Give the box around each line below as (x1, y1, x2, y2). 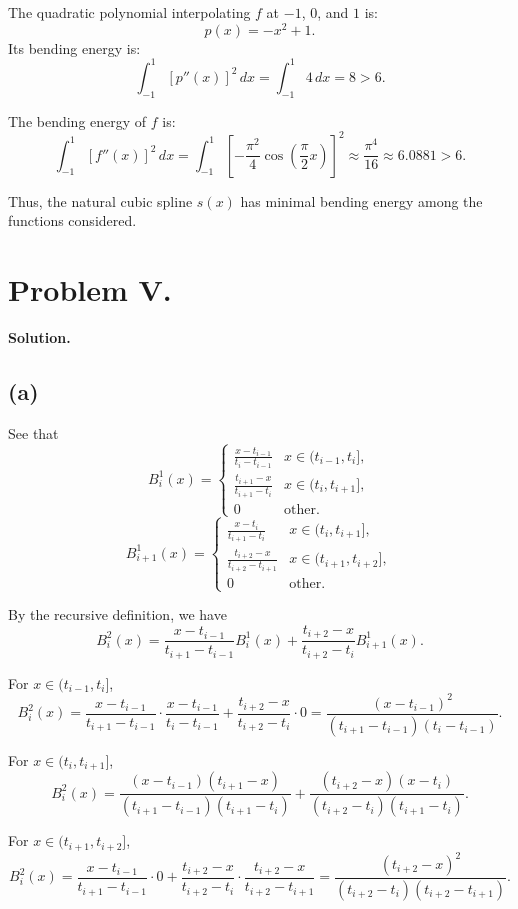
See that (8, 422, 59, 443)
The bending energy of (8, 110, 147, 131)
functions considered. (8, 210, 137, 231)
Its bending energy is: (8, 37, 141, 58)
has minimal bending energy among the (240, 190, 483, 211)
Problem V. (8, 269, 172, 310)
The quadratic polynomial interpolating (8, 2, 251, 22)
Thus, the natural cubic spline (8, 190, 193, 211)
